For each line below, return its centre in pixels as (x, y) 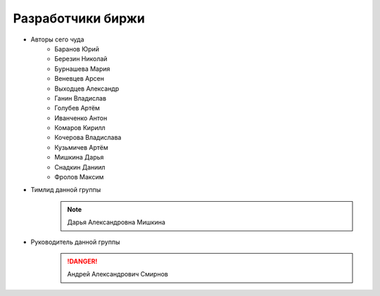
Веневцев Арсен (80, 79)
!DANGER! (82, 261)
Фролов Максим (79, 177)
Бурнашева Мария (82, 69)
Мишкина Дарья (79, 157)
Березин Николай (81, 59)
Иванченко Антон (81, 118)
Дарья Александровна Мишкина (116, 222)
